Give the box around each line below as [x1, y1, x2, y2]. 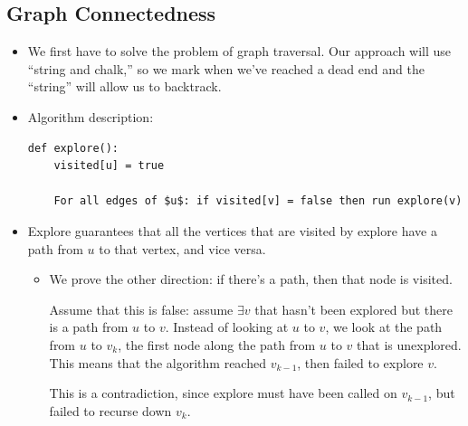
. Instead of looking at [165, 317, 289, 336]
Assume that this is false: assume [49, 299, 234, 318]
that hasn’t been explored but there [254, 299, 453, 318]
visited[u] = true [53, 159, 165, 173]
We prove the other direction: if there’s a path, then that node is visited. [49, 270, 453, 289]
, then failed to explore [297, 353, 424, 372]
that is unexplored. [357, 335, 462, 354]
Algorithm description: [27, 107, 154, 126]
